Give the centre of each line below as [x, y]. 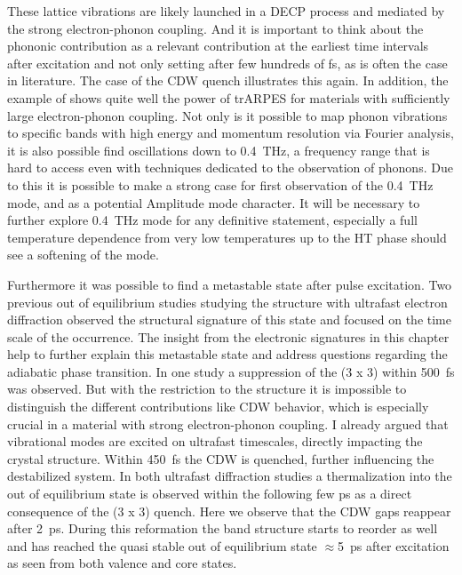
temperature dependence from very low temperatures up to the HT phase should [227, 237]
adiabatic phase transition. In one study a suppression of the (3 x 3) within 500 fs [231, 371]
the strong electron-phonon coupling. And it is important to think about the [215, 28]
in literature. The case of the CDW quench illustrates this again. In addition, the [228, 80]
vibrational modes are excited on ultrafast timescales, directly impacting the [215, 441]
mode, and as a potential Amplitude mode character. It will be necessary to [214, 202]
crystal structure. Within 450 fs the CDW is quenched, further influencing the [221, 458]
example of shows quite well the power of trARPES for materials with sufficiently [229, 97]
